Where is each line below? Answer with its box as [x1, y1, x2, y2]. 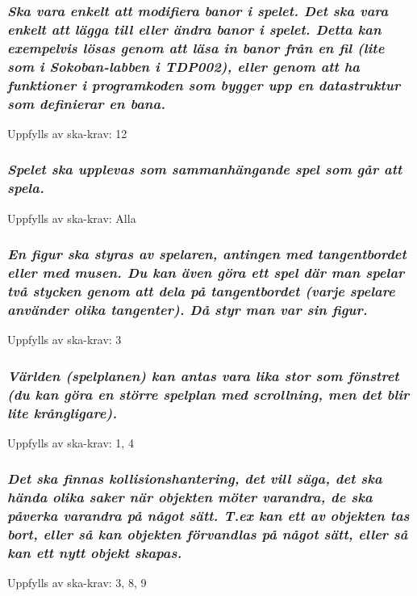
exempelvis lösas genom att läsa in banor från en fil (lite [7, 37, 385, 57]
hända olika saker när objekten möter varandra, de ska [7, 487, 373, 507]
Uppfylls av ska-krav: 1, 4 [7, 434, 134, 451]
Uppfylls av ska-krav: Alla [7, 209, 136, 226]
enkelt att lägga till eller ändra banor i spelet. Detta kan [7, 19, 382, 39]
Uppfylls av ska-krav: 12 [7, 124, 127, 141]
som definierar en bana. [7, 93, 165, 113]
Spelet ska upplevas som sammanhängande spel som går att [7, 159, 402, 179]
